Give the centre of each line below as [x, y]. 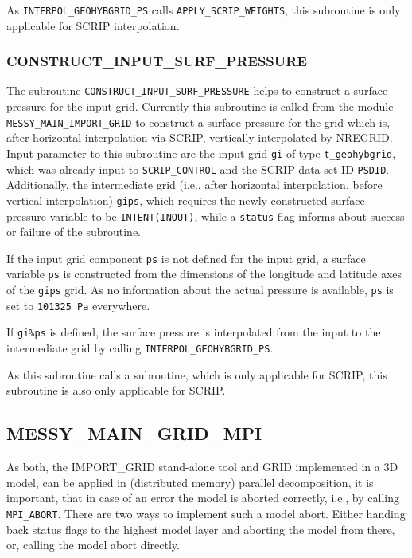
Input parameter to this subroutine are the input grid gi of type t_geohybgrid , [201, 153]
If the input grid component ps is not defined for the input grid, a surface [186, 258]
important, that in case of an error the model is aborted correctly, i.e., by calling [203, 498]
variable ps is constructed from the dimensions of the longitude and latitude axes [204, 274]
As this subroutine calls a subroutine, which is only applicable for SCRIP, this [197, 374]
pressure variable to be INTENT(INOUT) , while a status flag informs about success [206, 216]
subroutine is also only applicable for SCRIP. [116, 390]
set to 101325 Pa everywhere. [78, 305]
